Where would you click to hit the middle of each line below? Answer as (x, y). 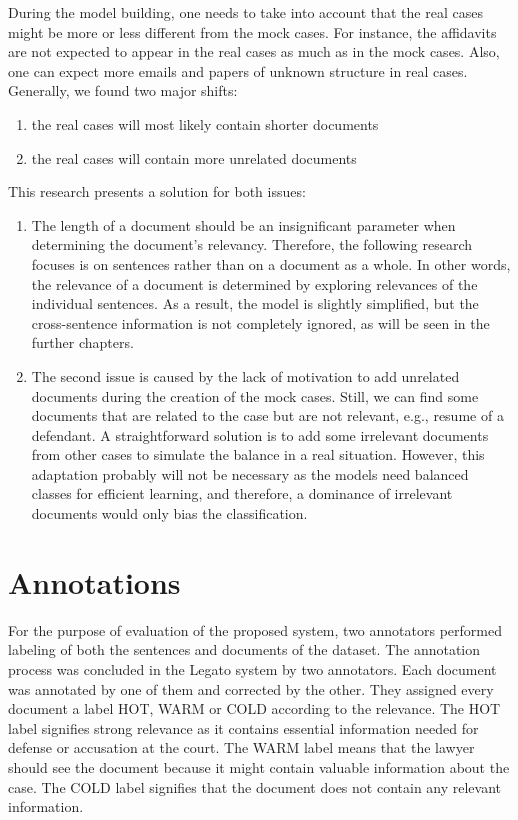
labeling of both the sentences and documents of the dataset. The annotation (244, 649)
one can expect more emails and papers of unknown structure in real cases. (238, 70)
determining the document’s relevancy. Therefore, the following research (252, 244)
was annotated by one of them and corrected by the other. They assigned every (251, 688)
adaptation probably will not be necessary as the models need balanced (250, 473)
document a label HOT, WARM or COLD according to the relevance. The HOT (254, 708)
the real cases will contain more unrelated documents (194, 157)
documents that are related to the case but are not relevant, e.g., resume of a (267, 415)
